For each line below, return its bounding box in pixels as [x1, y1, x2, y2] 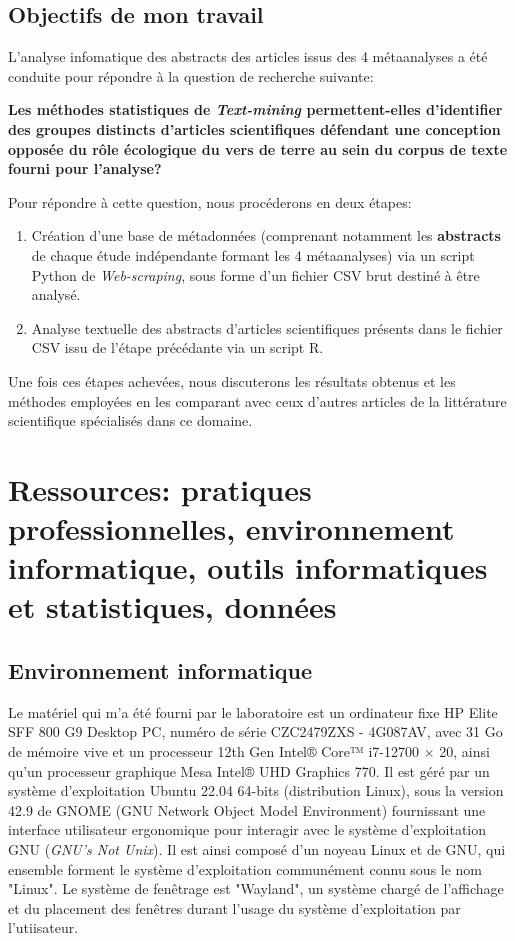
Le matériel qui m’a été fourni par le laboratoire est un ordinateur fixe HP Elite [8, 701, 498, 722]
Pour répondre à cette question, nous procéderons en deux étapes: [8, 191, 412, 212]
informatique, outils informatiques [8, 547, 488, 588]
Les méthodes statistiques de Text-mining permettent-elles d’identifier [8, 99, 503, 120]
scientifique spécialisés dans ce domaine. [8, 410, 253, 431]
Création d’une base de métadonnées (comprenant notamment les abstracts [31, 225, 501, 246]
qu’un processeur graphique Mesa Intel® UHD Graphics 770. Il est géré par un [8, 760, 490, 781]
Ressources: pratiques [8, 468, 312, 509]
